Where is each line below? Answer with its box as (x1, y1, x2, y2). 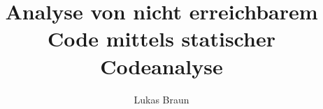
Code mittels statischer (48, 24, 275, 53)
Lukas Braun (134, 92, 189, 106)
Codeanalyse (100, 51, 223, 80)
